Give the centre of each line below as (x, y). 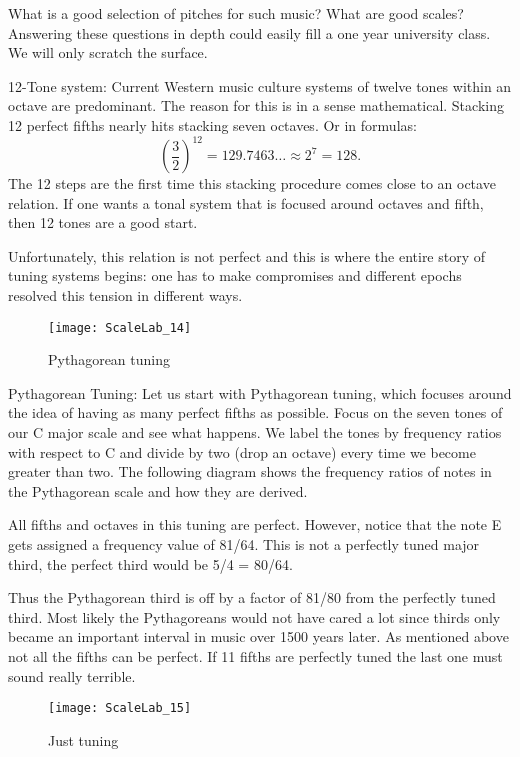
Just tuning (83, 739)
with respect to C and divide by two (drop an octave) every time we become (242, 451)
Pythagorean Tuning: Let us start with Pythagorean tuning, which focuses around (260, 392)
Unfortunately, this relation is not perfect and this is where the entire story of (247, 255)
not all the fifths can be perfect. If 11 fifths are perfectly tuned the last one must (255, 656)
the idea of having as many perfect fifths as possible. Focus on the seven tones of (255, 412)
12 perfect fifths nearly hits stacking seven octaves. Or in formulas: (212, 124)
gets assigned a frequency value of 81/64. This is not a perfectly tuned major (244, 544)
